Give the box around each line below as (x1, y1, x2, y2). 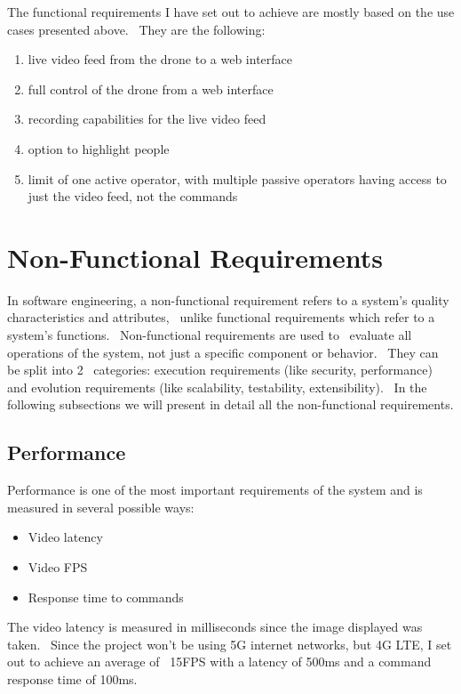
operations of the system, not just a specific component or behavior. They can (7, 343, 439, 361)
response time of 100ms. (7, 669, 138, 688)
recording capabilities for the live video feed (28, 109, 266, 128)
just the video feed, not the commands (28, 187, 238, 206)
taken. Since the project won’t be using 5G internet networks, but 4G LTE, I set (7, 634, 452, 653)
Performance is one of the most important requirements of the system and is (7, 480, 423, 499)
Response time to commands (28, 587, 184, 606)
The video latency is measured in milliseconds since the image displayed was (7, 617, 423, 636)
